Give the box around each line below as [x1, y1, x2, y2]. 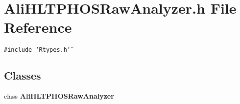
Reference [4, 17, 72, 37]
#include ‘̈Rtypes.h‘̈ [4, 46, 71, 54]
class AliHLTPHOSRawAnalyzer [4, 91, 114, 101]
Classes [4, 68, 41, 83]
